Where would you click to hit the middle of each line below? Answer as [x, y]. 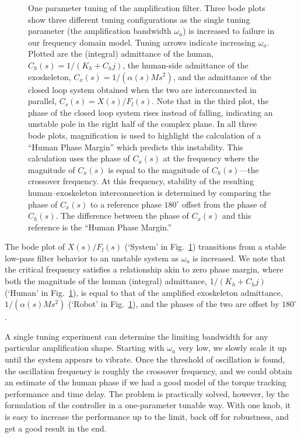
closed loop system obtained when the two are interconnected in [142, 89]
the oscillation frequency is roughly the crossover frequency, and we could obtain [148, 370]
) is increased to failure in [229, 31]
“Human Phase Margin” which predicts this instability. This [136, 146]
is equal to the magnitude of [159, 169]
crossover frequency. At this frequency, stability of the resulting [141, 181]
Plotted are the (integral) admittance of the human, [121, 54]
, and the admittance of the [222, 76]
